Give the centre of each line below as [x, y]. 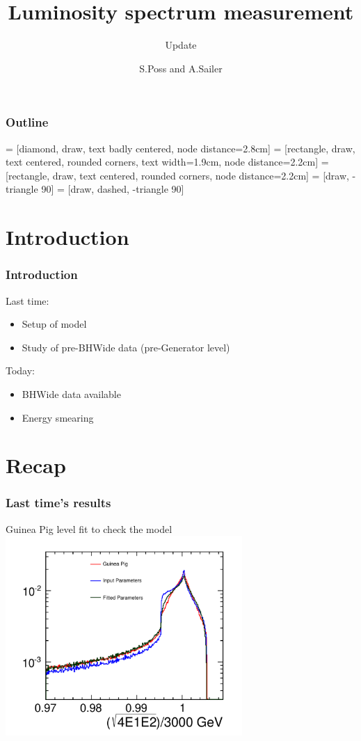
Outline [27, 122]
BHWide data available [71, 393]
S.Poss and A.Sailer [181, 68]
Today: [21, 370]
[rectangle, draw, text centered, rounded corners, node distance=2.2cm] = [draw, [177, 175]
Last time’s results [58, 503]
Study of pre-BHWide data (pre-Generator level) [126, 347]
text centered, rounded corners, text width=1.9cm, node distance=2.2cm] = [167, 162]
